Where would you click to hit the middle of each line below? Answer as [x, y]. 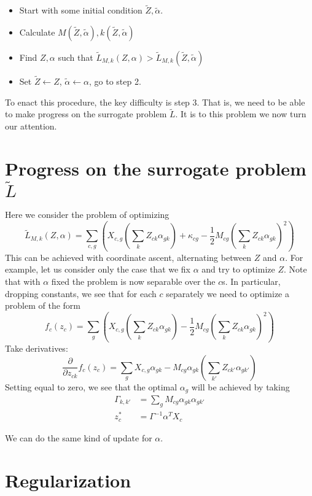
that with [23, 281]
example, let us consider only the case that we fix [98, 269]
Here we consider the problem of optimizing [87, 215]
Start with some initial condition [81, 10]
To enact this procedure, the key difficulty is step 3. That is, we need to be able [155, 102]
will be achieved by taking [240, 386]
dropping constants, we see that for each [81, 293]
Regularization [68, 480]
